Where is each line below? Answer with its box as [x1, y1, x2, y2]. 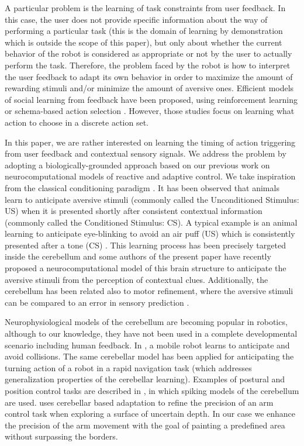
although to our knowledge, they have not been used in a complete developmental [5, 327, 298, 340]
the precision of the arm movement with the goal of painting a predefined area [5, 419, 285, 431]
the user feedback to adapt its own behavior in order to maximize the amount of [5, 70, 293, 82]
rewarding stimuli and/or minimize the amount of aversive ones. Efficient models [5, 82, 294, 94]
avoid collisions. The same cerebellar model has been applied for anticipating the [5, 350, 294, 362]
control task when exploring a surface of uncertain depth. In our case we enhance [5, 407, 296, 420]
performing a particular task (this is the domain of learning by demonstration [5, 25, 283, 37]
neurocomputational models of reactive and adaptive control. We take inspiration [5, 170, 296, 182]
